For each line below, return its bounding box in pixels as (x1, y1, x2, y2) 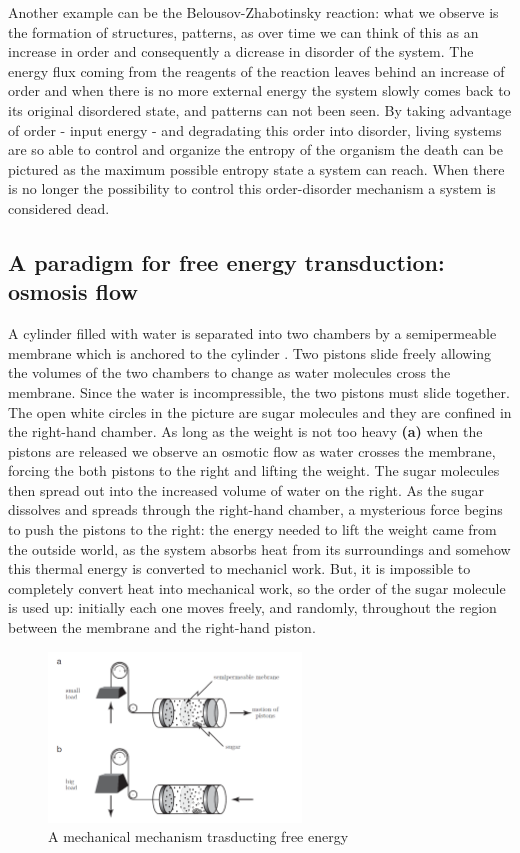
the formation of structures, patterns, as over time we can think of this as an (8, 21, 479, 42)
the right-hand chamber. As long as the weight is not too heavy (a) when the (8, 421, 483, 442)
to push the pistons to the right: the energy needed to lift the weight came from (8, 519, 497, 540)
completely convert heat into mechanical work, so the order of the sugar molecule (8, 577, 506, 598)
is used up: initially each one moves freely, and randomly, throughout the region (8, 597, 497, 618)
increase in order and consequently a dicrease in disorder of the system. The (8, 41, 474, 62)
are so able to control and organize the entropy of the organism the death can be (8, 139, 503, 160)
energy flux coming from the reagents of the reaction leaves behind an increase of (8, 60, 505, 81)
